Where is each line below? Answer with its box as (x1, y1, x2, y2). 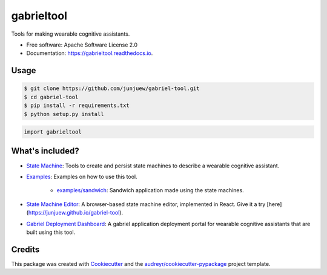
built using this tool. (26, 228, 76, 236)
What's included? (11, 146, 80, 157)
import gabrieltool (24, 129, 82, 135)
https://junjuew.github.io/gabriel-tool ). (28, 209, 124, 216)
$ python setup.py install (24, 111, 104, 117)
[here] (266, 200, 282, 208)
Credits (11, 244, 40, 254)
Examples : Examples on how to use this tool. (26, 173, 137, 180)
